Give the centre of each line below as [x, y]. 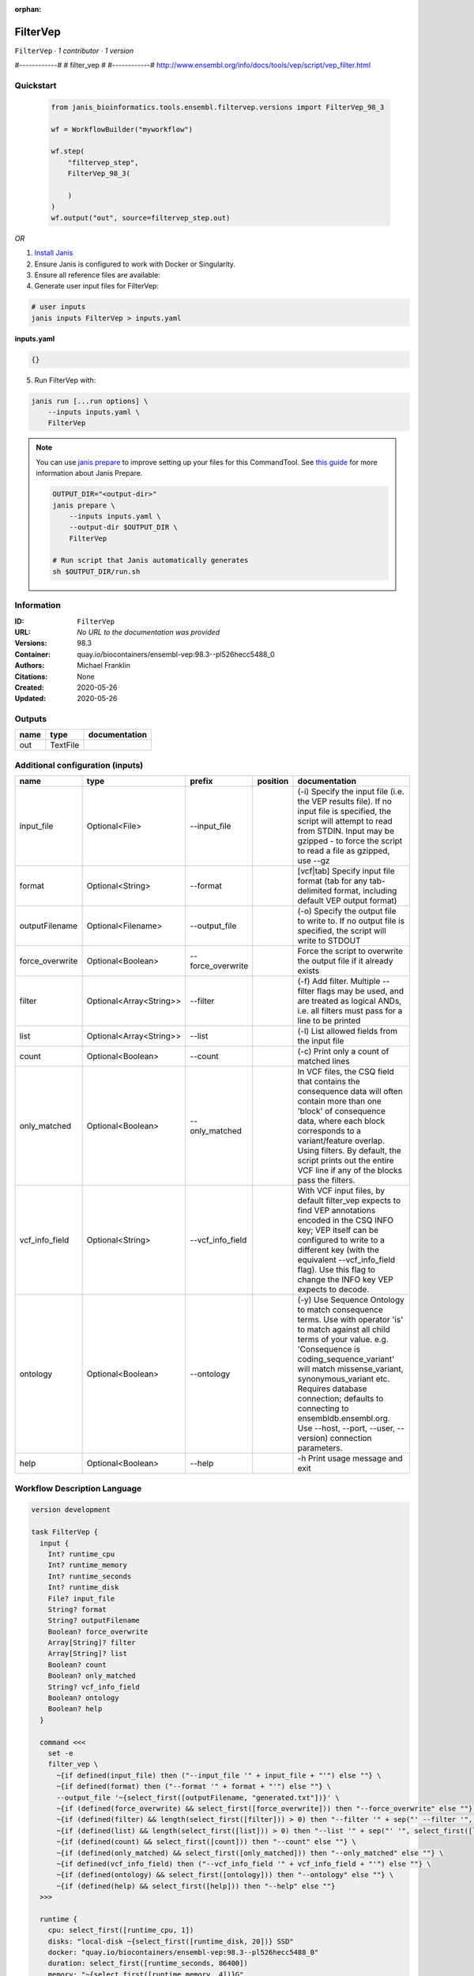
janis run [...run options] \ [90, 401]
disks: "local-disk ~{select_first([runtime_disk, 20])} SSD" [171, 1941]
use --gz [314, 861]
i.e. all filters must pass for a [350, 1011]
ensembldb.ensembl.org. [344, 1419]
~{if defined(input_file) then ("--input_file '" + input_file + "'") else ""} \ [219, 1775]
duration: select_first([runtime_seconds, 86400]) [148, 1963]
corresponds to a [329, 1131]
